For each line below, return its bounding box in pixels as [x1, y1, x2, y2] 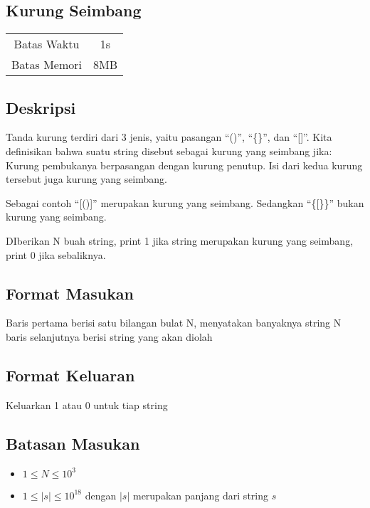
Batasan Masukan [6, 432, 140, 454]
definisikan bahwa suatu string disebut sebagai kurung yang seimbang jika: [6, 144, 332, 158]
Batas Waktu [14, 36, 80, 53]
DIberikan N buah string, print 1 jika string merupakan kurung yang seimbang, [6, 233, 354, 248]
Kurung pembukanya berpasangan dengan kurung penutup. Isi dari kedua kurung [6, 157, 363, 172]
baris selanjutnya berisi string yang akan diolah [6, 329, 213, 344]
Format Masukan [6, 282, 134, 304]
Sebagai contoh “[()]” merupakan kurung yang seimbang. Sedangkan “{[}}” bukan [6, 195, 364, 210]
